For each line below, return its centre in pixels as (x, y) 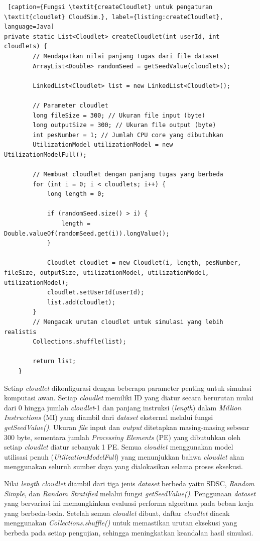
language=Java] (29, 27)
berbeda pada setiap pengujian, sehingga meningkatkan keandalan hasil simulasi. (129, 532)
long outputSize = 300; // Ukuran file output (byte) (124, 125)
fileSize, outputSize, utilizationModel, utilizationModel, (107, 273)
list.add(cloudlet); (81, 302)
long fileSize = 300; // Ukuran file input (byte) (119, 115)
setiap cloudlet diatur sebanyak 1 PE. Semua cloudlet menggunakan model (119, 447)
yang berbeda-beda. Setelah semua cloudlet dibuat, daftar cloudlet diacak (117, 513)
